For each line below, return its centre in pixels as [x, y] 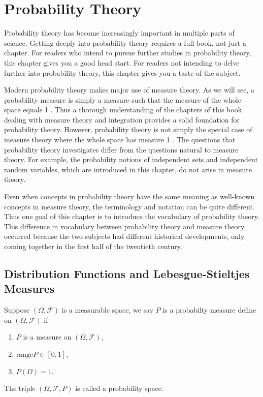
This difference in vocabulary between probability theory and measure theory [124, 226]
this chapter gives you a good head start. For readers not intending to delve [122, 62]
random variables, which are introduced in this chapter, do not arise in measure [128, 169]
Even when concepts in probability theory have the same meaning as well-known [129, 196]
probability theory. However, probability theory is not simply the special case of [128, 129]
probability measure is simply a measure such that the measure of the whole [123, 99]
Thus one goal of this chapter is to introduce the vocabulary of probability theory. [132, 216]
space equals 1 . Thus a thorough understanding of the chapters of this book [123, 110]
